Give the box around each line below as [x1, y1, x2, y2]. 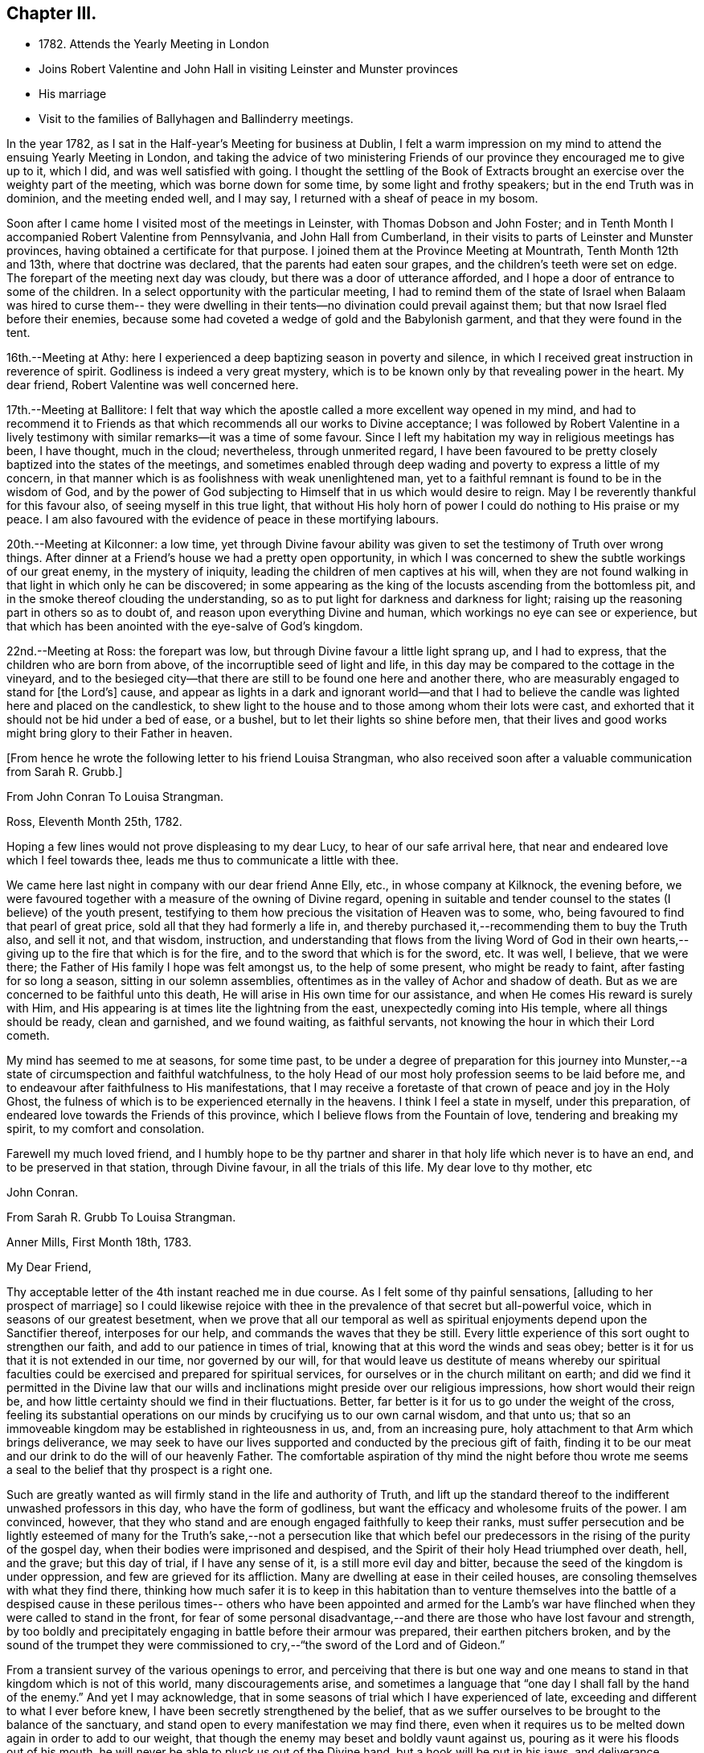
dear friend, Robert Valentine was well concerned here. [6, 378, 299, 392]
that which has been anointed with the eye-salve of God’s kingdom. [6, 619, 363, 634]
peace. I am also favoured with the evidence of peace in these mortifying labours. [6, 512, 440, 527]
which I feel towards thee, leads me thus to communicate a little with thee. [6, 853, 399, 868]
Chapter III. [6, 3, 97, 23]
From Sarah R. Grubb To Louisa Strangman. [6, 1210, 236, 1225]
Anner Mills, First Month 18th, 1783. [6, 1235, 192, 1250]
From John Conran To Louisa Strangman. [6, 790, 224, 804]
